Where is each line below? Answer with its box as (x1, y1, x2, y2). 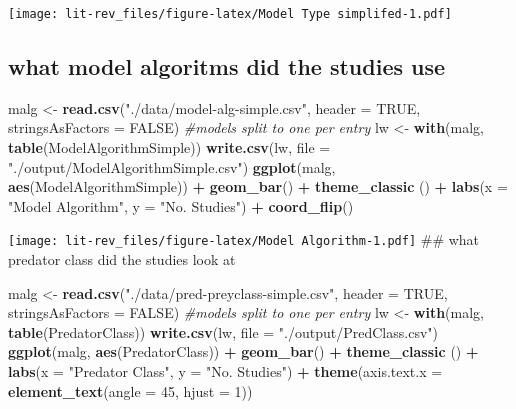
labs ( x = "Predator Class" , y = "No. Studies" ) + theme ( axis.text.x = (8, 361, 443, 382)
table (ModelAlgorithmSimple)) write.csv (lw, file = (8, 137, 331, 158)
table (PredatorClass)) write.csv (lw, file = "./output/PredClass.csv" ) (8, 321, 438, 342)
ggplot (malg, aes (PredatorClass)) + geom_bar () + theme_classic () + (8, 341, 479, 362)
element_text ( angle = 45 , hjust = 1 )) (8, 380, 253, 401)
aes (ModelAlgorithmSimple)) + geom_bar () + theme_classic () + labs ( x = (8, 176, 508, 197)
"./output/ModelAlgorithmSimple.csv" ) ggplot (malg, (8, 156, 336, 177)
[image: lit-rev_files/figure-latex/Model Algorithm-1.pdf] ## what (8, 229, 480, 250)
